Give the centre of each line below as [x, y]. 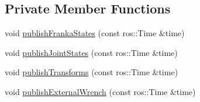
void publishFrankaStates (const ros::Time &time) [95, 33]
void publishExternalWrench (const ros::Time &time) [100, 91]
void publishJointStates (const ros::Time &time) [91, 52]
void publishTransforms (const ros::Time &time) [92, 72]
